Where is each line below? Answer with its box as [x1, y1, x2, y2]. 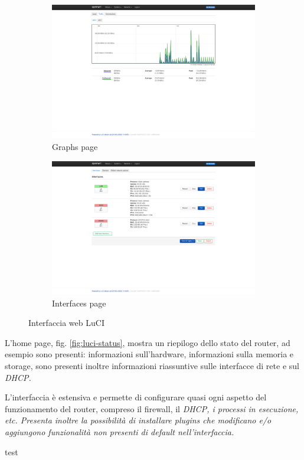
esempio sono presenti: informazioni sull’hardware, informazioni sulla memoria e [5, 348, 294, 360]
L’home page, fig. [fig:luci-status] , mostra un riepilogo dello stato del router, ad [5, 336, 290, 348]
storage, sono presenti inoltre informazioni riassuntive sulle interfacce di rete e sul [5, 360, 299, 371]
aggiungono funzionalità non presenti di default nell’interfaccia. [5, 425, 234, 438]
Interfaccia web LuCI [28, 317, 104, 329]
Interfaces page [52, 296, 106, 309]
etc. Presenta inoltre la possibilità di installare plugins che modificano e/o [5, 414, 272, 426]
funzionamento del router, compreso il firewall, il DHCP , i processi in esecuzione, [5, 402, 299, 415]
